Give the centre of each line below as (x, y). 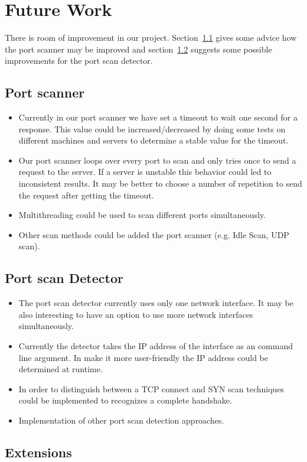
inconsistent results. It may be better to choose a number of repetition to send (160, 183)
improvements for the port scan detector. (79, 61)
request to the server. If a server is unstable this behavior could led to (145, 172)
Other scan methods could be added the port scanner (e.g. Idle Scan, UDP (154, 234)
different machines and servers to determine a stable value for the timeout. (153, 140)
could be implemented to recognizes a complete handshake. (125, 400)
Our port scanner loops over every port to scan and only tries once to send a (157, 160)
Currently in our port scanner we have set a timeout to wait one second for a (158, 117)
